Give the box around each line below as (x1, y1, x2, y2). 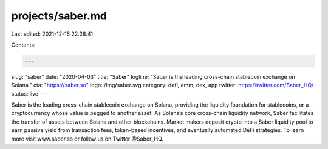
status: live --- (11, 90, 47, 97)
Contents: (11, 41, 36, 48)
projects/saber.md (11, 9, 108, 22)
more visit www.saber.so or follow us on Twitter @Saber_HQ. (11, 135, 164, 142)
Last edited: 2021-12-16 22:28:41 (11, 30, 94, 38)
